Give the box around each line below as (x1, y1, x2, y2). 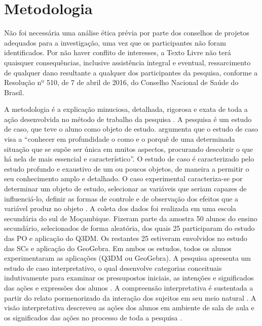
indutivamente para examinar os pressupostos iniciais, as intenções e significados (4, 272, 254, 283)
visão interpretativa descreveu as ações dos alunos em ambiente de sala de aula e (4, 302, 254, 313)
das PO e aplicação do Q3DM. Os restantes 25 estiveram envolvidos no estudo (4, 233, 247, 243)
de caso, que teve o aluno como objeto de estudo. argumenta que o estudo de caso (4, 124, 258, 134)
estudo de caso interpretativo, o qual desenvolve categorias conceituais (4, 262, 222, 273)
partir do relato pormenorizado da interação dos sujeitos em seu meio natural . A (4, 292, 256, 303)
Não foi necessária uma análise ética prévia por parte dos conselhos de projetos (4, 27, 249, 38)
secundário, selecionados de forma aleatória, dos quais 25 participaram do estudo (4, 223, 255, 233)
